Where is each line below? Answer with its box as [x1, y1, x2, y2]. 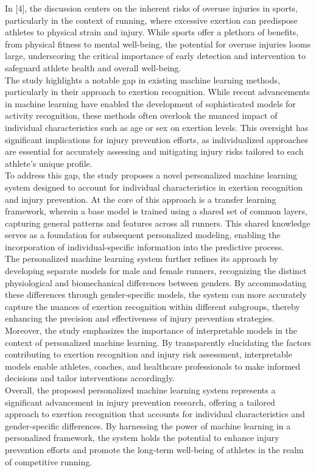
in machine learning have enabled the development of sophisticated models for [5, 97, 296, 110]
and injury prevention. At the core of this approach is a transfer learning [5, 192, 276, 205]
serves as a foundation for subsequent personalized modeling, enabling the [5, 228, 281, 241]
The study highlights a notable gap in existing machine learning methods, [5, 73, 280, 86]
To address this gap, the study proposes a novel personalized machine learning [5, 169, 297, 181]
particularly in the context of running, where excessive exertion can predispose [5, 13, 298, 26]
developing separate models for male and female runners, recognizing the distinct [5, 264, 307, 277]
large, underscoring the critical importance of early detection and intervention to [5, 49, 306, 62]
